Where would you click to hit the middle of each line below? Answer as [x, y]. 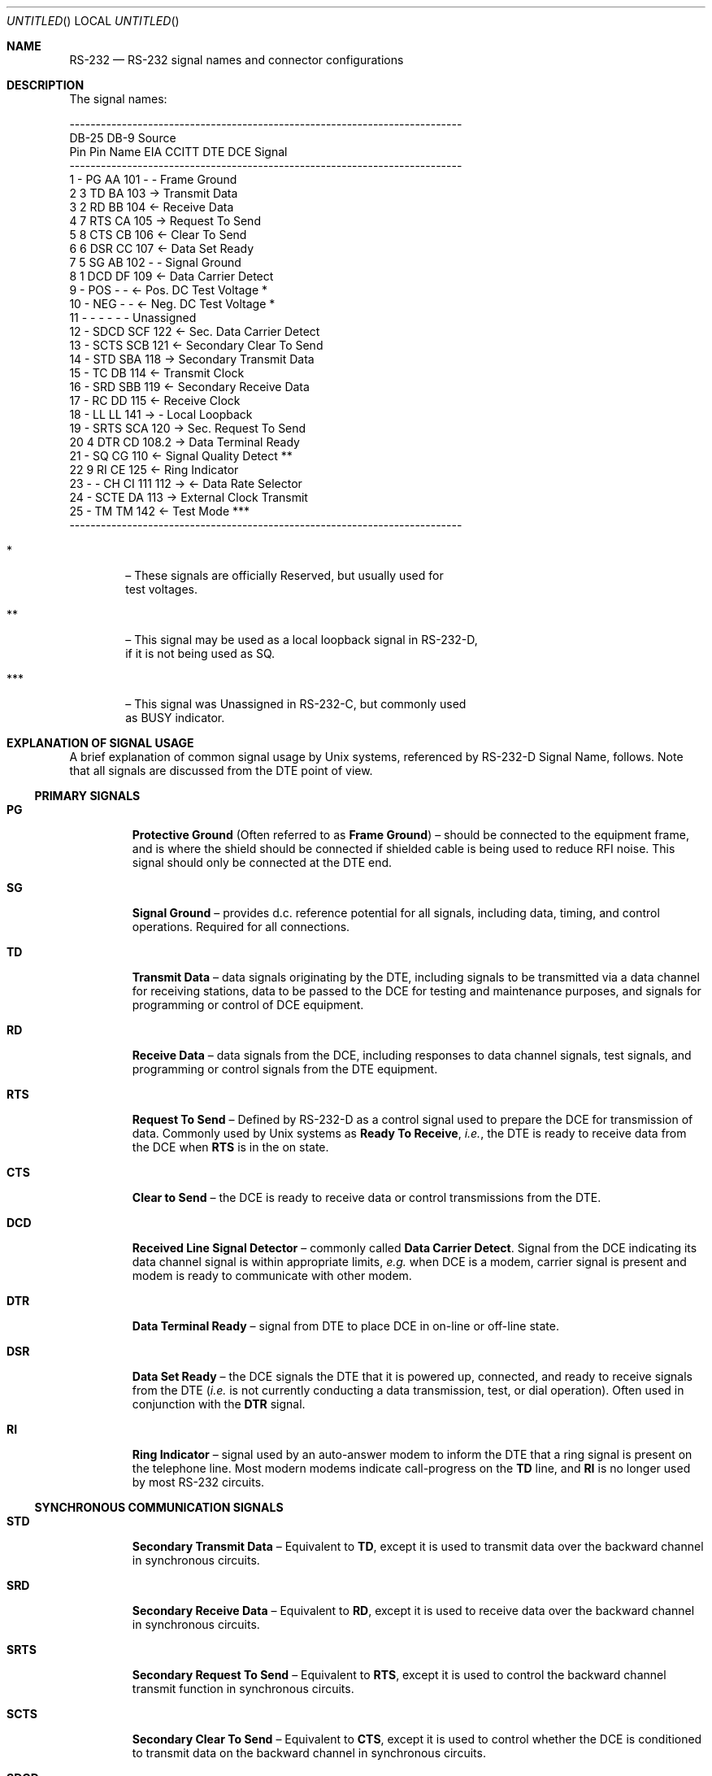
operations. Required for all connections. [241, 927]
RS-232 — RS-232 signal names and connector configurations [237, 60]
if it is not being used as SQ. [200, 653]
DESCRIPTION [46, 85]
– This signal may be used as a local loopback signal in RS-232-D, [302, 640]
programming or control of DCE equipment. [248, 1005]
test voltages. [161, 589]
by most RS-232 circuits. [198, 1482]
